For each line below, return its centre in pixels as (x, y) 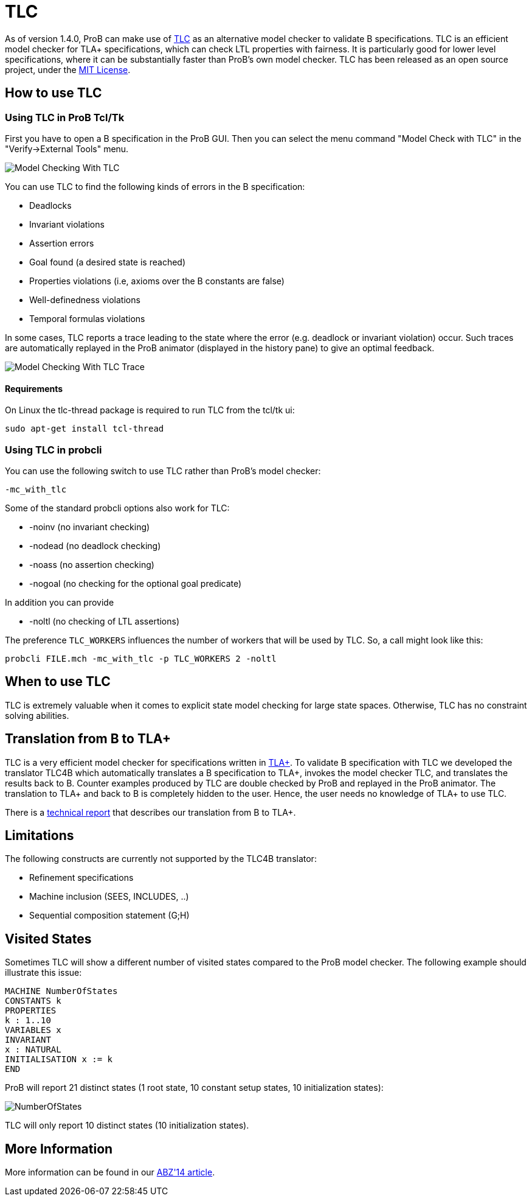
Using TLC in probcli (54, 450)
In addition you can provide (60, 602)
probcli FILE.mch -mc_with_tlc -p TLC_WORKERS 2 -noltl (141, 658)
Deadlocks (50, 205)
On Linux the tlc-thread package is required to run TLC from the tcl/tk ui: (150, 410)
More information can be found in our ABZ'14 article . (110, 1172)
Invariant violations (67, 224)
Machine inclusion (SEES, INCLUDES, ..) (109, 897)
